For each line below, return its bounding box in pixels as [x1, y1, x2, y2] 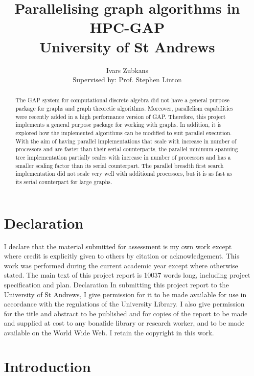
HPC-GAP [90, 17, 165, 37]
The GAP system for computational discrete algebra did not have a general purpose [15, 96, 230, 104]
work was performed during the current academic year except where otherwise [4, 260, 238, 270]
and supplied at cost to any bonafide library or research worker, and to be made [4, 318, 244, 328]
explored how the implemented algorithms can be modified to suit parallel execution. [15, 129, 232, 137]
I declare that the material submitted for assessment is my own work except [4, 241, 232, 251]
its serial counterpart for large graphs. [15, 178, 113, 186]
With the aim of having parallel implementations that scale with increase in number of [15, 137, 236, 145]
